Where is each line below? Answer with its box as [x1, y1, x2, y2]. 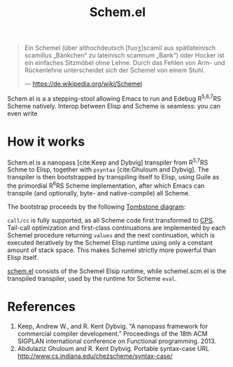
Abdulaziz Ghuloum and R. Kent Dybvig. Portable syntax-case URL [17, 345, 210, 353]
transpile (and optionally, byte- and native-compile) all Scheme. [7, 189, 190, 198]
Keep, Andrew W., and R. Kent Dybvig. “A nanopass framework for [17, 322, 209, 331]
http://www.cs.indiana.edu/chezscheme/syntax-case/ [17, 352, 173, 361]
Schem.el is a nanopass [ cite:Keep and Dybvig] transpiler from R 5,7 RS [7, 157, 209, 167]
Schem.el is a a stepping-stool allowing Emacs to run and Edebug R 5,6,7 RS [7, 93, 222, 102]
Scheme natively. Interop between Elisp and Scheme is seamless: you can [7, 102, 220, 110]
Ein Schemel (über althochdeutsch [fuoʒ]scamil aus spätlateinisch [24, 43, 216, 53]
